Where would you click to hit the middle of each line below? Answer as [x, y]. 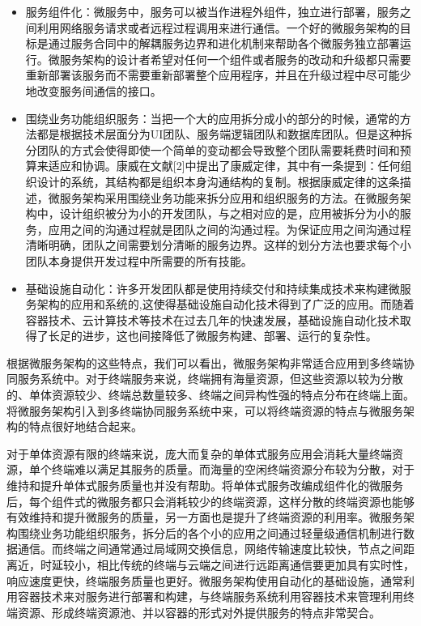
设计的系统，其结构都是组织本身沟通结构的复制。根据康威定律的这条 [218, 181]
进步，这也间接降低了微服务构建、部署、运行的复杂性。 [230, 336]
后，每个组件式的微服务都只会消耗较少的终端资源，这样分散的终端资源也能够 [210, 501]
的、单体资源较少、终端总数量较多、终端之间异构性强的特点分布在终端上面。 [210, 395]
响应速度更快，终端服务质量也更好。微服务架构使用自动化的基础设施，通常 [205, 580]
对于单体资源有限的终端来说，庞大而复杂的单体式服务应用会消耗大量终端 [199, 453]
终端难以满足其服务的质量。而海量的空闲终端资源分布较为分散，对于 [233, 469]
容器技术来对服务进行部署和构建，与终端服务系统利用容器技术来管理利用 [210, 596]
